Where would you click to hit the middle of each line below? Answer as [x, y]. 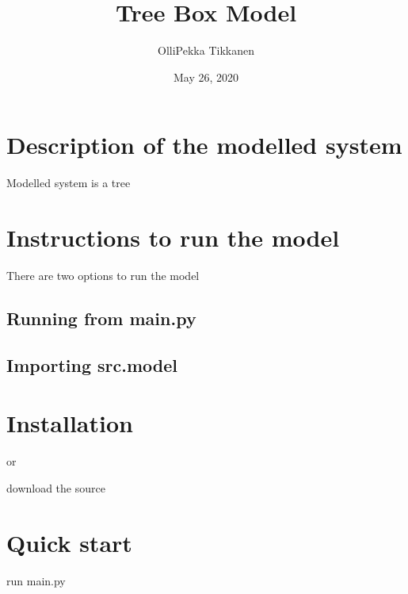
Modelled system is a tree [69, 183]
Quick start [69, 542]
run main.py [36, 580]
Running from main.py [101, 318]
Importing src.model [92, 364]
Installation [70, 423]
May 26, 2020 [206, 77]
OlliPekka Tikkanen [206, 50]
